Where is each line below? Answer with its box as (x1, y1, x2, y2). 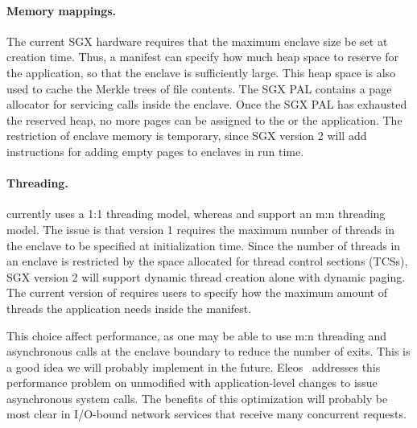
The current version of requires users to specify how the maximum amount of (6, 284, 388, 301)
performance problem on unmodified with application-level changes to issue (6, 374, 378, 391)
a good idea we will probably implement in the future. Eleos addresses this (6, 358, 381, 375)
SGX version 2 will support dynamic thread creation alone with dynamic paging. (6, 268, 406, 285)
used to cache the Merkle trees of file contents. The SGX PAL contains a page (6, 80, 392, 97)
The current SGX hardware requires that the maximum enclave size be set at (6, 32, 388, 49)
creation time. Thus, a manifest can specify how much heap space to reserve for (6, 48, 398, 65)
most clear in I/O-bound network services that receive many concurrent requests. (6, 405, 407, 422)
